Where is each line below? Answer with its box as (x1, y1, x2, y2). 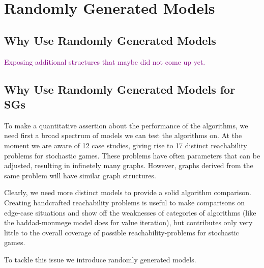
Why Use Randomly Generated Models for (4, 81, 236, 97)
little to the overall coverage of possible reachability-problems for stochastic (4, 227, 239, 237)
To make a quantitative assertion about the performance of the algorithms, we (4, 120, 248, 130)
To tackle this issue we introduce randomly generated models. (4, 254, 196, 264)
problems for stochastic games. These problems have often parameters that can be (4, 150, 260, 160)
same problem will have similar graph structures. (4, 170, 156, 180)
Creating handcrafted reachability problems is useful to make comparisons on (4, 197, 245, 207)
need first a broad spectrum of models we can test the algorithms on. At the (4, 130, 242, 141)
